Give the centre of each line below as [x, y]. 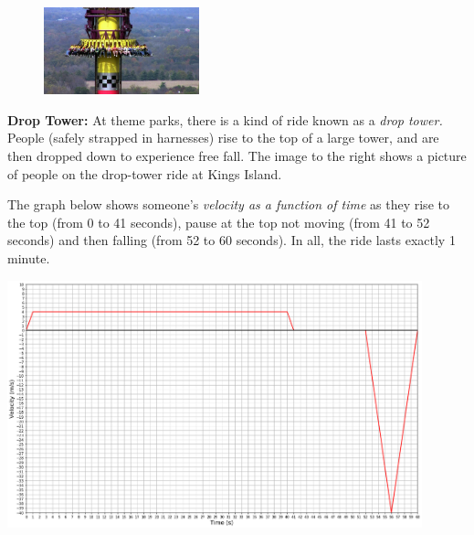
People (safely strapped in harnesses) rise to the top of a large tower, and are [223, 138]
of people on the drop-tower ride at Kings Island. [145, 173]
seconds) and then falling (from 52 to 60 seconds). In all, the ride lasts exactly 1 [232, 240]
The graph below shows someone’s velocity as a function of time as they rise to [228, 204]
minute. [29, 257]
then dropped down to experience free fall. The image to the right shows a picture [237, 155]
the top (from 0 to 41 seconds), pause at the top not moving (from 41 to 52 [219, 222]
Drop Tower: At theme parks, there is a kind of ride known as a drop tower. [225, 119]
